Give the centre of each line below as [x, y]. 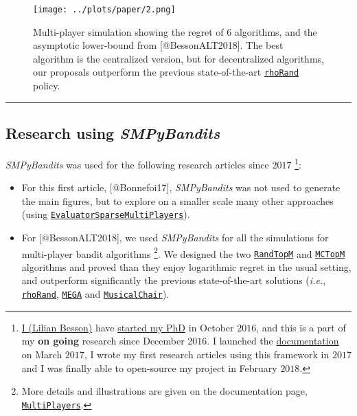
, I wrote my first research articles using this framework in [207, 354]
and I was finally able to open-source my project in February [149, 368]
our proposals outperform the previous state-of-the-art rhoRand [166, 72]
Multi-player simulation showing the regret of [128, 31]
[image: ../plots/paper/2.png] [104, 10]
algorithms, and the [276, 31]
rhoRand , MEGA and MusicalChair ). [95, 294]
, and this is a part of [301, 327]
